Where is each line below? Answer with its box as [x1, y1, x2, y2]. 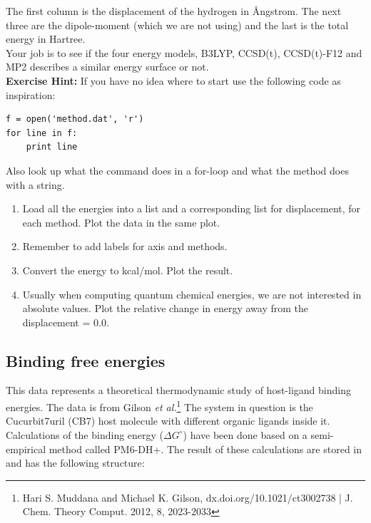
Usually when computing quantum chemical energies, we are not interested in [22, 286, 362, 301]
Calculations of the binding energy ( [6, 427, 164, 442]
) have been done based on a [183, 427, 308, 442]
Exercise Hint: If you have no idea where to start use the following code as [6, 73, 341, 88]
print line [26, 142, 78, 152]
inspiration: [6, 87, 56, 102]
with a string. [6, 177, 65, 192]
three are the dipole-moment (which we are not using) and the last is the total [6, 17, 349, 32]
